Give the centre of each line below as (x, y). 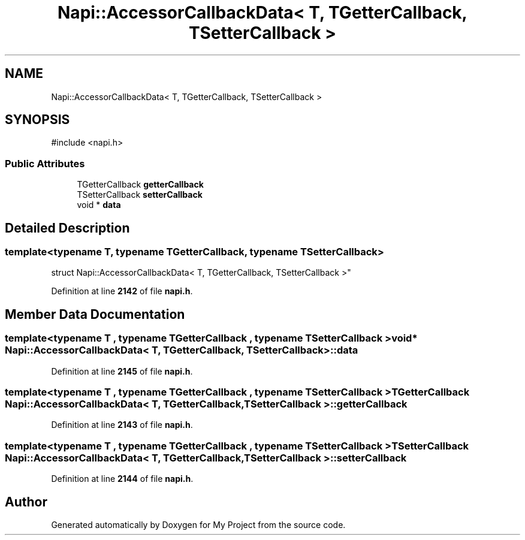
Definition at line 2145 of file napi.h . (122, 371)
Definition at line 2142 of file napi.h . (122, 291)
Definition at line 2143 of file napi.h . (122, 425)
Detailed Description (67, 228)
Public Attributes (45, 163)
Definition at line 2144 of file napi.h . (122, 479)
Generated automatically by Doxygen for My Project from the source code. (198, 524)
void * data (99, 205)
